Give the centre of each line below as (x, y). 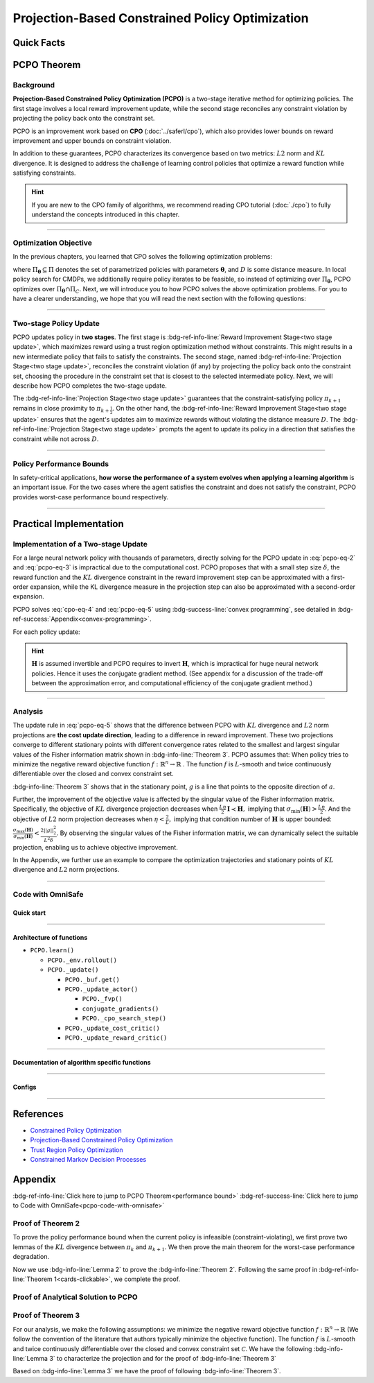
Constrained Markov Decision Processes (88, 1160)
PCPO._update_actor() (101, 989)
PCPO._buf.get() (92, 979)
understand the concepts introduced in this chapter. (106, 214)
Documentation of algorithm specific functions (82, 1062)
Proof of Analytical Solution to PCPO (75, 1297)
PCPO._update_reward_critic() (116, 1038)
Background (34, 85)
